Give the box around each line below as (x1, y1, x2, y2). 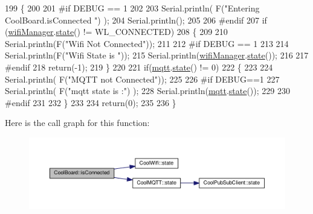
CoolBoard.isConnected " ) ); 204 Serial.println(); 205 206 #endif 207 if (5, 13, 267, 26)
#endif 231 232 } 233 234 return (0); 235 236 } (5, 96, 176, 109)
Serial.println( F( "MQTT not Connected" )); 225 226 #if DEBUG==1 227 (5, 72, 280, 85)
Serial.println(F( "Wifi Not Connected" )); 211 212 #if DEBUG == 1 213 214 (5, 37, 289, 49)
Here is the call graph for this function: (5, 116, 150, 129)
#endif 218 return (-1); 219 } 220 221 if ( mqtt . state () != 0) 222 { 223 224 (5, 60, 273, 73)
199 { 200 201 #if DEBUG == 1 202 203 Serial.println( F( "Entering (5, 2, 260, 14)
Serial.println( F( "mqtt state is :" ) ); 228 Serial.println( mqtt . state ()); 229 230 (5, 84, 290, 97)
